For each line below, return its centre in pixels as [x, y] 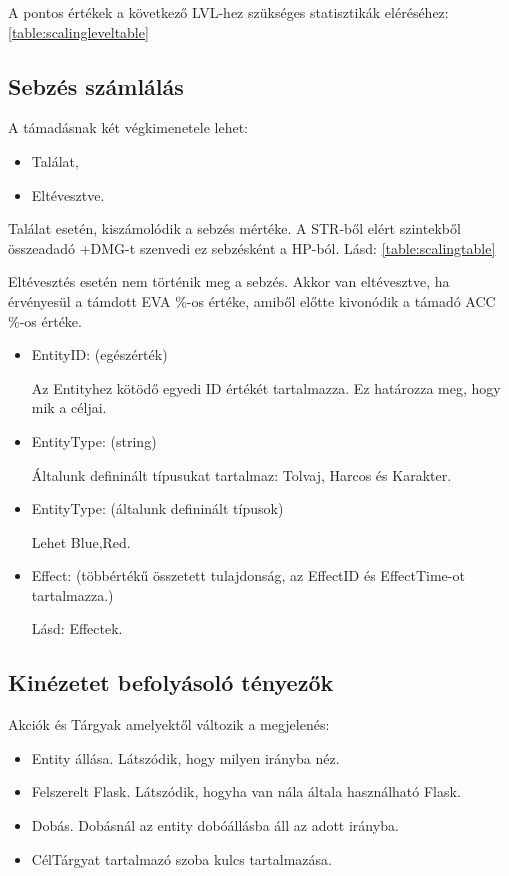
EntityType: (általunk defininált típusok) [157, 508]
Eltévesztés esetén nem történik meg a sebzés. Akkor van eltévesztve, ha [229, 281]
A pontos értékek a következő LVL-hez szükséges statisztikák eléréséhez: [228, 12]
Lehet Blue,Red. [81, 541]
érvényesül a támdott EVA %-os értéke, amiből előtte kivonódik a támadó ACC [252, 300]
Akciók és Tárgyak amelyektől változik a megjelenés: [169, 724]
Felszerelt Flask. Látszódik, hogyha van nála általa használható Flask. [246, 791]
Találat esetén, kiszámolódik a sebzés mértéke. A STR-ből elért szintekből [234, 228]
